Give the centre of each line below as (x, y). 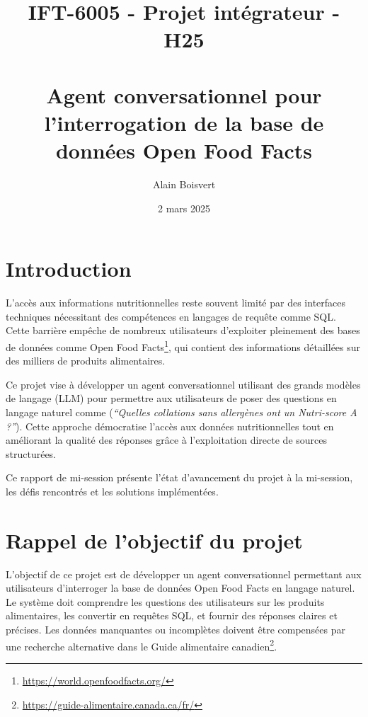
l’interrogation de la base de (184, 122)
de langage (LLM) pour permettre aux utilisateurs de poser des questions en (171, 398)
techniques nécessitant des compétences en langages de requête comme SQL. (171, 316)
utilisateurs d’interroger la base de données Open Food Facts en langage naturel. (180, 588)
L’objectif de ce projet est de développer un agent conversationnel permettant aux (184, 574)
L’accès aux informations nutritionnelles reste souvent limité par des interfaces (176, 303)
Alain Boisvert (184, 184)
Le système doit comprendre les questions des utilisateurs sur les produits (165, 601)
